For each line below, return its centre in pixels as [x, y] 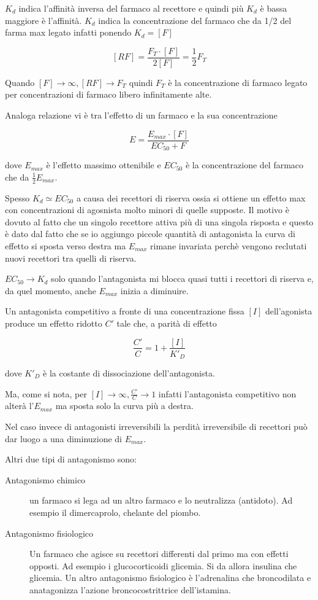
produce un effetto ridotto [54, 323]
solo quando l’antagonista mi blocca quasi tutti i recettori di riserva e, [182, 279]
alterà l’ [20, 406]
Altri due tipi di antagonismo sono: [71, 459]
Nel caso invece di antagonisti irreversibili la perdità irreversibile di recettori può [156, 427]
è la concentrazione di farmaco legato [238, 82]
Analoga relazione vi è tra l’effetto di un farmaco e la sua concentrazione [141, 115]
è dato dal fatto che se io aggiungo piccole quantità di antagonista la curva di [150, 234]
